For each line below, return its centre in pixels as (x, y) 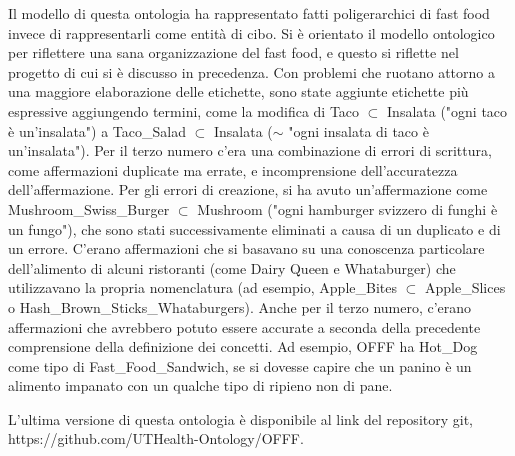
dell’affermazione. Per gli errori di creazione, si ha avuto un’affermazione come (248, 189)
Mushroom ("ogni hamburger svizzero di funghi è (347, 208)
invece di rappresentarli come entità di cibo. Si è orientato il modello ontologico (251, 32)
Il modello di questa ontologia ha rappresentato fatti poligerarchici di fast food (249, 13)
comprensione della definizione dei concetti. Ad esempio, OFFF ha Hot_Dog (243, 346)
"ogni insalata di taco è (358, 130)
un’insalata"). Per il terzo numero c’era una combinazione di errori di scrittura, (250, 150)
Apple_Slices (465, 287)
